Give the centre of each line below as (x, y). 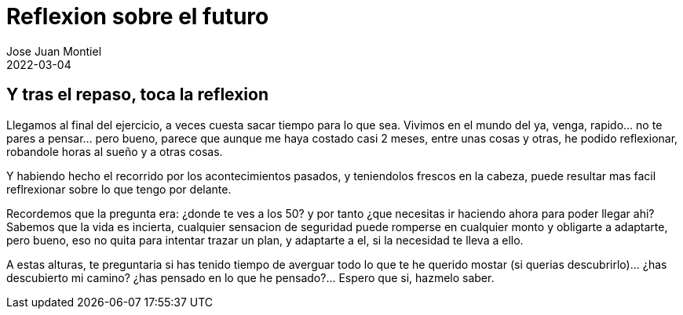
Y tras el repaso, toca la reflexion (138, 95)
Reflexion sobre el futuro (138, 16)
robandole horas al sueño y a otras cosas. (115, 151)
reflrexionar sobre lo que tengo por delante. (119, 189)
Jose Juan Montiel (54, 51)
